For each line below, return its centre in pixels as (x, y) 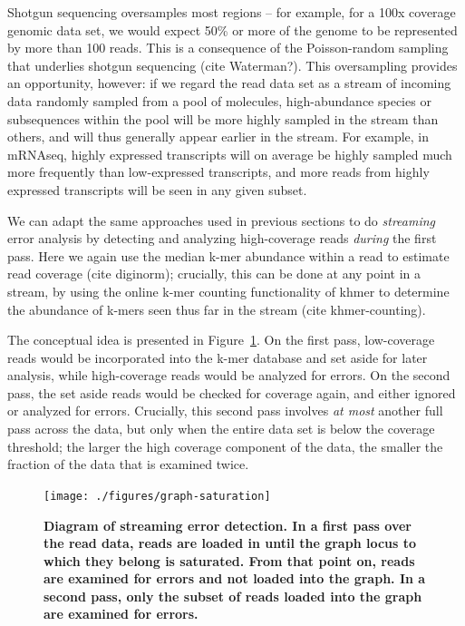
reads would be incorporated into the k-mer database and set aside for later (218, 357)
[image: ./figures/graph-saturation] (157, 496)
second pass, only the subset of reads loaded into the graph (233, 596)
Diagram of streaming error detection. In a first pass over (228, 525)
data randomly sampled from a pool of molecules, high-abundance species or (219, 100)
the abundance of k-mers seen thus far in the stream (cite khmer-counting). (217, 309)
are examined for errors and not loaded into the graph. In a (235, 578)
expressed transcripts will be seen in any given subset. (157, 189)
